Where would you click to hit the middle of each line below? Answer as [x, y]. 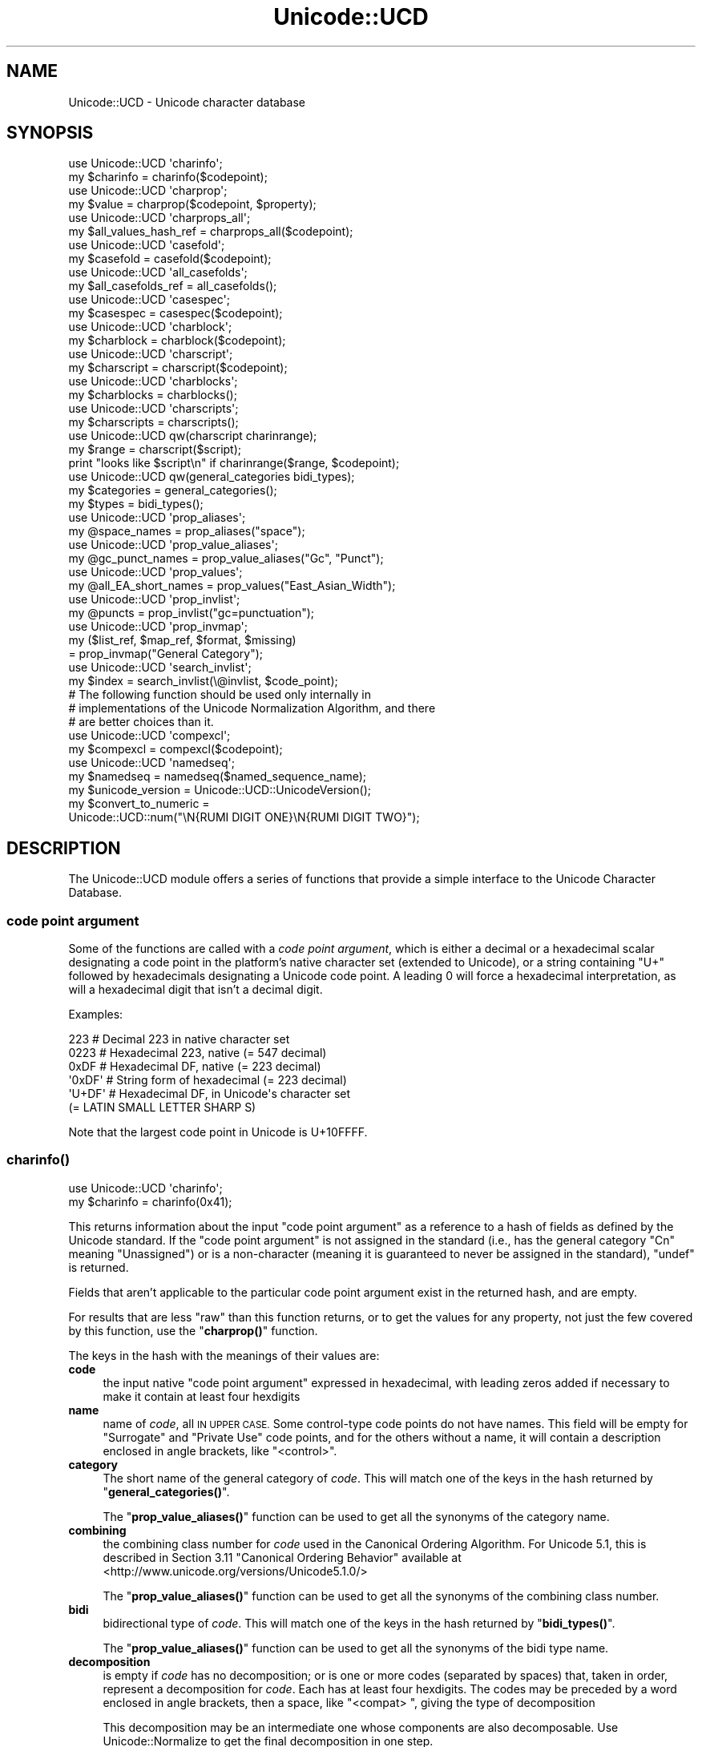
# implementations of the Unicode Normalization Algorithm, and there [252, 708]
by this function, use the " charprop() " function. [193, 1330]
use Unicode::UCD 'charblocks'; [153, 381]
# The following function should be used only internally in [220, 695]
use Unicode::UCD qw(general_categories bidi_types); [212, 477]
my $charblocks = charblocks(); [153, 395]
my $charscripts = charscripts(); [153, 422]
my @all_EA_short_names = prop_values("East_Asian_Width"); [232, 586]
